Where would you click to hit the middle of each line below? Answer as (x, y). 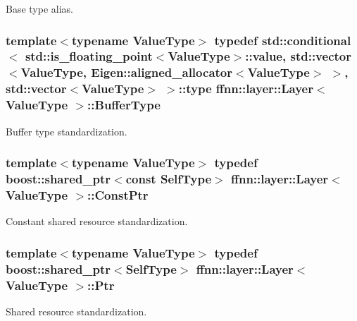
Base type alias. (39, 8)
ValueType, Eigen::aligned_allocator (126, 72)
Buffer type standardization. (67, 131)
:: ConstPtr (118, 194)
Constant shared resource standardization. (97, 221)
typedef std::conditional (283, 40)
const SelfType (169, 178)
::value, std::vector (298, 56)
